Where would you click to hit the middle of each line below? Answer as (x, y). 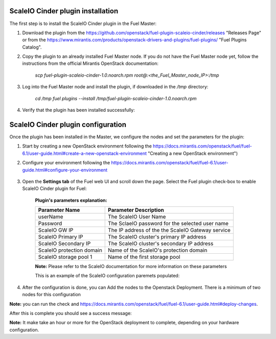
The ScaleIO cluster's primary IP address (157, 237)
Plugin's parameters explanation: (71, 200)
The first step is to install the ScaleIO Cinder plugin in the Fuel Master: (83, 23)
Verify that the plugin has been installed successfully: (78, 110)
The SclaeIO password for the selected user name (168, 224)
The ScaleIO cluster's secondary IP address (161, 244)
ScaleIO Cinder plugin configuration (68, 124)
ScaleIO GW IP (56, 230)
